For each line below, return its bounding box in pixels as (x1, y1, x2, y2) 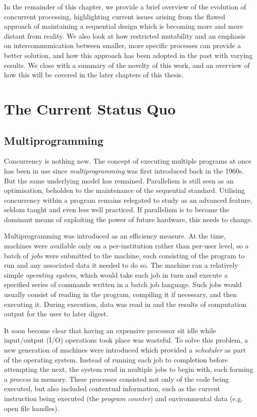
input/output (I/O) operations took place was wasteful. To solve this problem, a (4, 335, 248, 345)
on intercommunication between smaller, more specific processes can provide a (4, 40, 241, 51)
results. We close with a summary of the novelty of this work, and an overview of (4, 60, 250, 70)
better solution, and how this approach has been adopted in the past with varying (4, 50, 253, 60)
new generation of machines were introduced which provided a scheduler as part (4, 345, 246, 355)
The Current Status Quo (4, 98, 176, 119)
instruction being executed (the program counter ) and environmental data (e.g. (4, 393, 243, 403)
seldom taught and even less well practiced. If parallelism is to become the (4, 204, 230, 215)
